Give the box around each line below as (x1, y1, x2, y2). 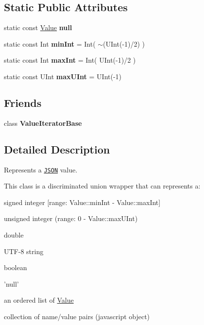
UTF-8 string (4, 246, 44, 256)
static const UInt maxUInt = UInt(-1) (4, 71, 122, 81)
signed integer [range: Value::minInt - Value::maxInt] (4, 197, 161, 207)
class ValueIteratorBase (4, 118, 82, 128)
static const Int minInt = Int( (4, 38, 96, 49)
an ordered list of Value (4, 295, 74, 305)
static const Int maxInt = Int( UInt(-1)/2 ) (4, 55, 136, 65)
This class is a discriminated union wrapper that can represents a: (4, 181, 201, 191)
